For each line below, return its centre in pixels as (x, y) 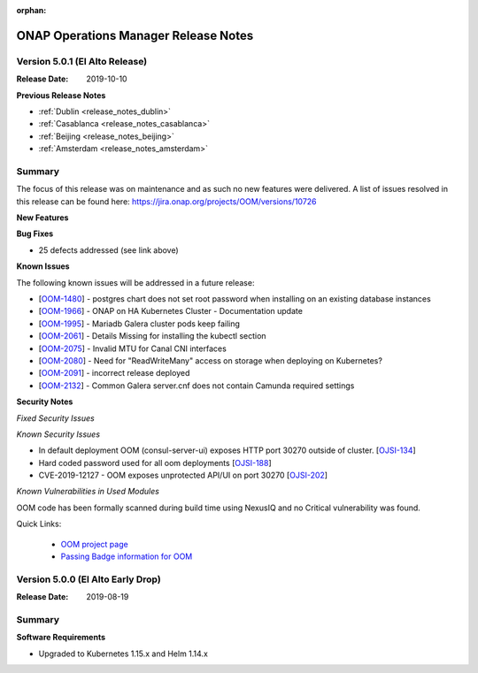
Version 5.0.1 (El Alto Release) (82, 61)
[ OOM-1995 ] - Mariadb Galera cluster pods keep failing (139, 324)
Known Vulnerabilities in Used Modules (88, 492)
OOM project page (94, 544)
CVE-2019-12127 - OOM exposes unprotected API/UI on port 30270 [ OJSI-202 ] (183, 475)
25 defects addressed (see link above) (108, 250)
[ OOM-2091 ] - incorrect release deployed (114, 373)
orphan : (31, 10)
